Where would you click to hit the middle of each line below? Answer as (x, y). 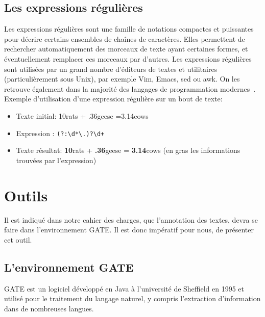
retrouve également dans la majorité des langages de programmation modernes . (130, 88)
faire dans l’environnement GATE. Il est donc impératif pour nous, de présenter (129, 230)
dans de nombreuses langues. (49, 308)
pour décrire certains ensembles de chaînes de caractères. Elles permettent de (125, 38)
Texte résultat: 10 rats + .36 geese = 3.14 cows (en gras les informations (128, 150)
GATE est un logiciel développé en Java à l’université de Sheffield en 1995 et (124, 288)
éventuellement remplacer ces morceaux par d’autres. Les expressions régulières (128, 58)
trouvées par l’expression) (56, 160)
